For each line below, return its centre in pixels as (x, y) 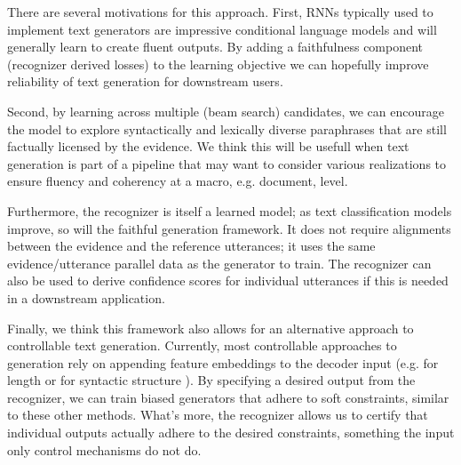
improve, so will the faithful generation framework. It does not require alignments (229, 228)
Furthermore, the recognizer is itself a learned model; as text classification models (230, 210)
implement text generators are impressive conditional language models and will (222, 29)
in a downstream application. (86, 297)
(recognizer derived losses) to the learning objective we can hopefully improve (218, 64)
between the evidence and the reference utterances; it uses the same (191, 246)
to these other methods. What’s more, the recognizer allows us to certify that (218, 415)
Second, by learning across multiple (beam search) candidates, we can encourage (226, 111)
